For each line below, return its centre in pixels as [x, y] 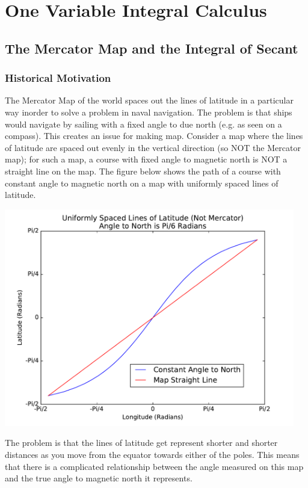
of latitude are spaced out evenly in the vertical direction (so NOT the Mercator [153, 147]
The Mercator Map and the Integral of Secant [152, 48]
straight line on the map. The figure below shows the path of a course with [143, 171]
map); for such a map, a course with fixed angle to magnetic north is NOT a [146, 159]
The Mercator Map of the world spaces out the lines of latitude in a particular [149, 100]
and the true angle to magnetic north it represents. [99, 478]
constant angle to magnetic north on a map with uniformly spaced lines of [142, 183]
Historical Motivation [58, 78]
